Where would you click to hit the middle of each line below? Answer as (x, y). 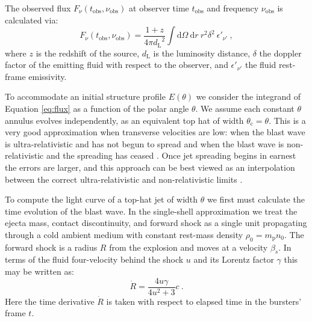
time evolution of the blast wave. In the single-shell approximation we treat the (151, 211)
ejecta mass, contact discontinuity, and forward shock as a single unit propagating (156, 223)
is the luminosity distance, (202, 53)
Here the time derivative (50, 301)
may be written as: (39, 271)
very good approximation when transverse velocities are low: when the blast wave (155, 132)
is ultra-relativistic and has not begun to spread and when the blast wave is (145, 143)
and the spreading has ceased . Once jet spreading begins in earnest (171, 155)
